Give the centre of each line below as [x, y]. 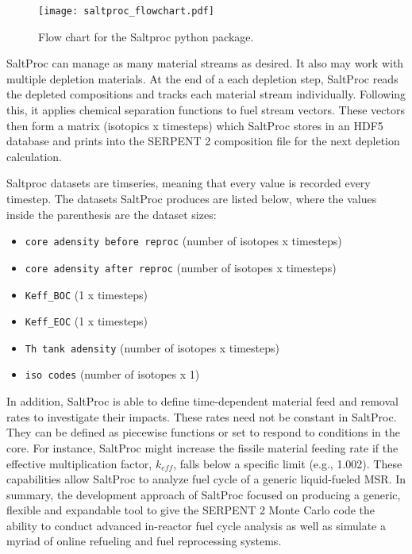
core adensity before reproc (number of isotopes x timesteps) [183, 241]
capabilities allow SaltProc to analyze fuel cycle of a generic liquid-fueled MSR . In [206, 479]
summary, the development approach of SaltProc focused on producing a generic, [204, 494]
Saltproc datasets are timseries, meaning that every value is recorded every [189, 183]
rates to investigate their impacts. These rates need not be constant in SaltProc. [202, 416]
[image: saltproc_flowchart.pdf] [126, 11]
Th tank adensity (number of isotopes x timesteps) [152, 347]
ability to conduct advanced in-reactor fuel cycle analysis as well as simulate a [196, 525]
